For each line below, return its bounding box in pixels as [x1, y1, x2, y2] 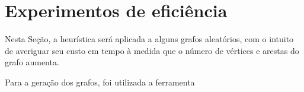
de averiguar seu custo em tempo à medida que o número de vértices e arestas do [5, 44, 299, 56]
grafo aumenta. [5, 56, 59, 68]
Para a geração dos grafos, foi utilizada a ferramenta [5, 75, 195, 88]
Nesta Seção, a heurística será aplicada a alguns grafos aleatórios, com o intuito [5, 33, 294, 45]
